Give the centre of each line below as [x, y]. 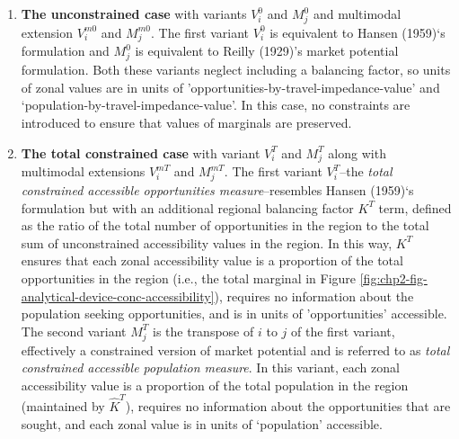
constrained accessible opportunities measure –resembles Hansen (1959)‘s [217, 190]
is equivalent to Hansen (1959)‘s [357, 32]
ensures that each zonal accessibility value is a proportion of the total [212, 260]
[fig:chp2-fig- [393, 278]
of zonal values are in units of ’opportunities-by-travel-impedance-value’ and [230, 87]
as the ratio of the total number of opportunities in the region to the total [225, 225]
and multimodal [357, 13]
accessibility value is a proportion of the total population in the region [215, 385]
